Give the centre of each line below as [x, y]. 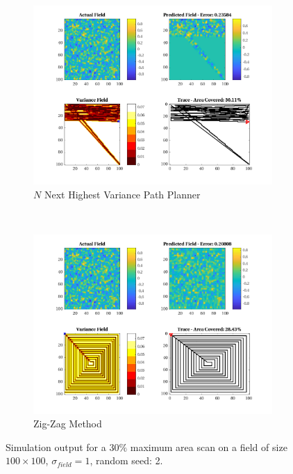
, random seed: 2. [126, 460]
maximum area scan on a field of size [209, 447]
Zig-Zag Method [68, 424]
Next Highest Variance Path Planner [122, 194]
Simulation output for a [56, 447]
